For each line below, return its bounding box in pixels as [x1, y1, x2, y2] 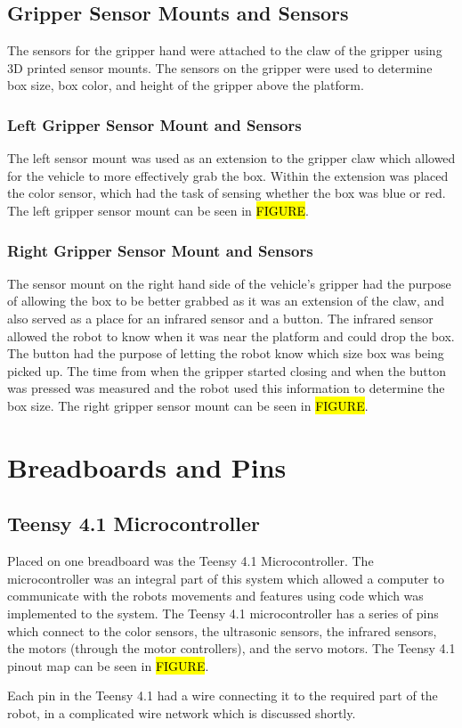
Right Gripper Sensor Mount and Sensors [7, 239, 313, 261]
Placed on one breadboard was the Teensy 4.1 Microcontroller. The [7, 552, 374, 570]
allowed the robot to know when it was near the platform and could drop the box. [7, 326, 455, 345]
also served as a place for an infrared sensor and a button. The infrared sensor [7, 308, 434, 327]
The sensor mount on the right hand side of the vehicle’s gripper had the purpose [7, 274, 451, 292]
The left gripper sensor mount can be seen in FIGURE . [7, 200, 309, 219]
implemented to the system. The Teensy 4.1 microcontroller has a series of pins [7, 603, 439, 622]
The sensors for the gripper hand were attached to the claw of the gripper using [7, 41, 442, 60]
